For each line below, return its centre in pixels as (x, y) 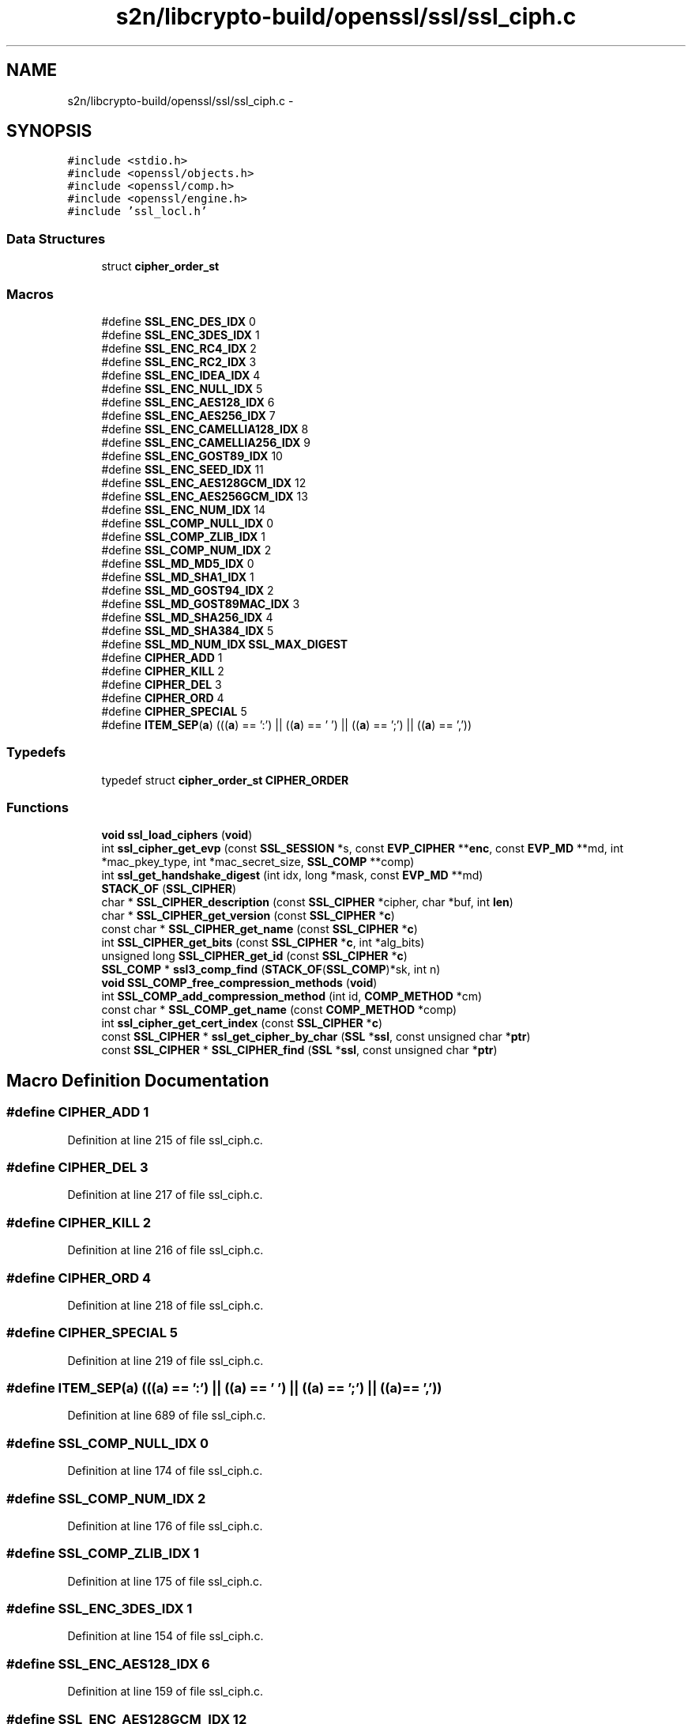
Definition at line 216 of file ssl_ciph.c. (165, 1250)
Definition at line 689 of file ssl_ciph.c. (167, 1416)
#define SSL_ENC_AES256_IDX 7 (188, 415)
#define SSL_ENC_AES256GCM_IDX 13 (205, 496)
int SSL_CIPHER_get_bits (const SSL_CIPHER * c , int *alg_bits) (263, 943)
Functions (38, 808)
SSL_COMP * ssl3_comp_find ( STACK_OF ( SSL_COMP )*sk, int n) (271, 970)
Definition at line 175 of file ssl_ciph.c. (165, 1581)
